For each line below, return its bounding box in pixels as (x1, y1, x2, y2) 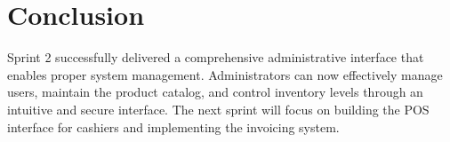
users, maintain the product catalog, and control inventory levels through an (7, 83, 423, 101)
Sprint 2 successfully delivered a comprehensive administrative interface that (7, 48, 424, 67)
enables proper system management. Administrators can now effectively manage (7, 65, 443, 83)
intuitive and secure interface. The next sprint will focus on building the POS (7, 99, 430, 118)
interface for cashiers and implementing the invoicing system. (7, 117, 340, 136)
